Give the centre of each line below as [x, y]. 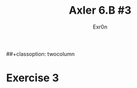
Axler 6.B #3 [100, 10]
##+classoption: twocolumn [41, 54]
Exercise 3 [33, 78]
